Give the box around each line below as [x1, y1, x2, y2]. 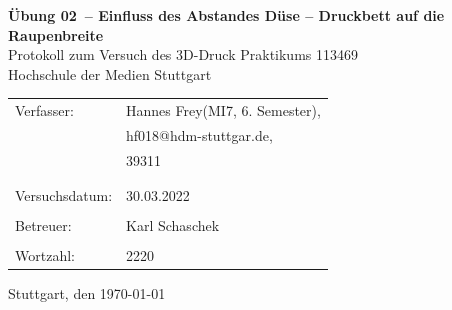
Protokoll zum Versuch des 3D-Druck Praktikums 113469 [8, 44, 358, 65]
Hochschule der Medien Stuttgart [8, 63, 212, 84]
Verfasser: [15, 100, 74, 121]
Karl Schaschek [126, 215, 220, 236]
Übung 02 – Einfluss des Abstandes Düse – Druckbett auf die [8, 5, 445, 25]
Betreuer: [15, 215, 72, 236]
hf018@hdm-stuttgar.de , [126, 124, 273, 145]
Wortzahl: [15, 245, 75, 266]
